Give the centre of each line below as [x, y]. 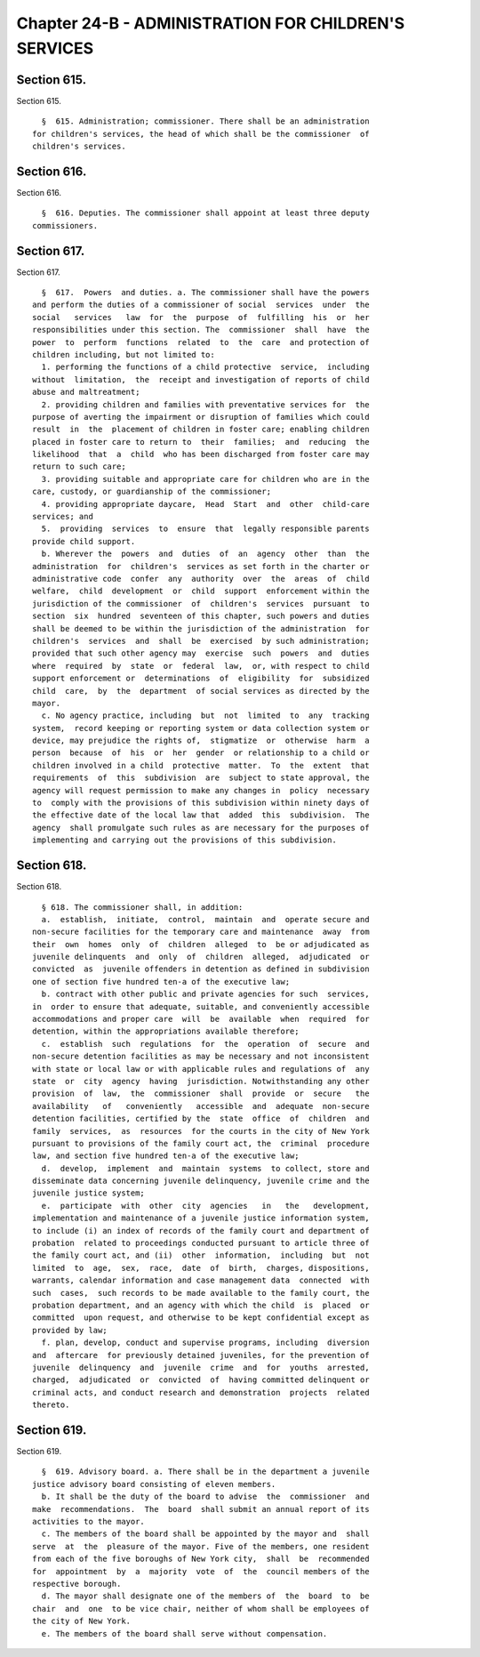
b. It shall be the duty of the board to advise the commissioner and [205, 1497]
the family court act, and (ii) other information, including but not [201, 1255]
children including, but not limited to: [124, 354]
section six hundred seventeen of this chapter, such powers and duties [201, 616]
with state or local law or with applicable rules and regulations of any [201, 1069]
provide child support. [84, 541]
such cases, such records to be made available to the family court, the [201, 1293]
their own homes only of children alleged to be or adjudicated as [201, 944]
